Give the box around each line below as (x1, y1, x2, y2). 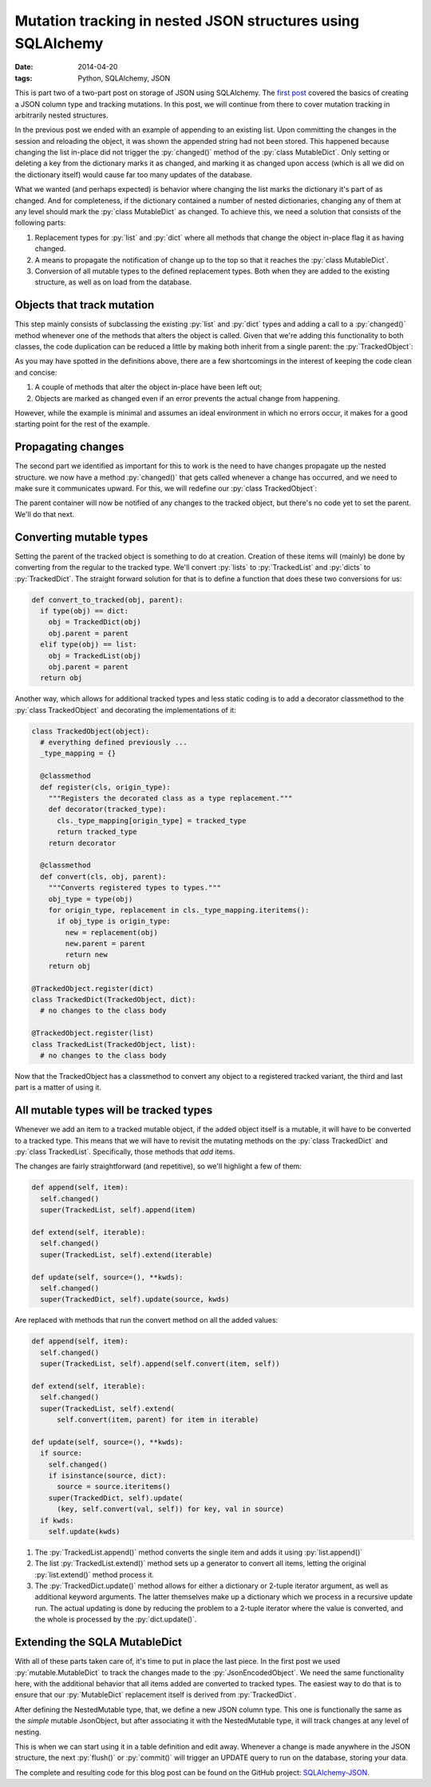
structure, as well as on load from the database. (34, 277, 192, 287)
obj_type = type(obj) (48, 894, 133, 903)
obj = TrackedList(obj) (48, 651, 141, 660)
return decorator (48, 838, 117, 847)
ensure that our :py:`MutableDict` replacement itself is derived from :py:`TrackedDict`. (14, 1690, 297, 1700)
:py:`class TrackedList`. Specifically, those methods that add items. (14, 1147, 235, 1156)
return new (65, 950, 108, 959)
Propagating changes (14, 440, 125, 454)
